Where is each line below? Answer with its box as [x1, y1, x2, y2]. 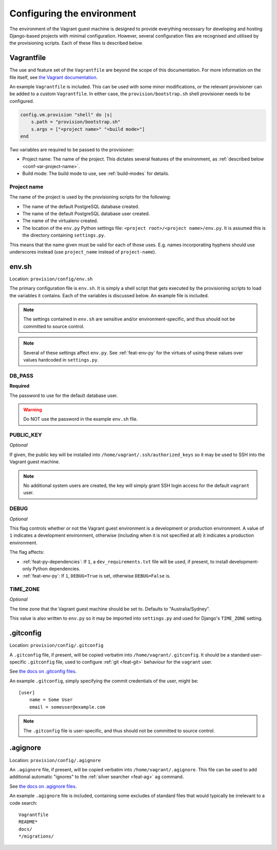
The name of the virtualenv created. [22, 218, 98, 224]
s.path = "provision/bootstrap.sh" [31, 119, 121, 125]
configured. [9, 98, 34, 104]
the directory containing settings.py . [22, 232, 106, 239]
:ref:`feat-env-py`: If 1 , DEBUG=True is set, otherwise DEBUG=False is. [22, 573, 171, 579]
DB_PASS [9, 372, 33, 379]
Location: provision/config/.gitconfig [9, 642, 104, 648]
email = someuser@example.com [29, 704, 105, 710]
